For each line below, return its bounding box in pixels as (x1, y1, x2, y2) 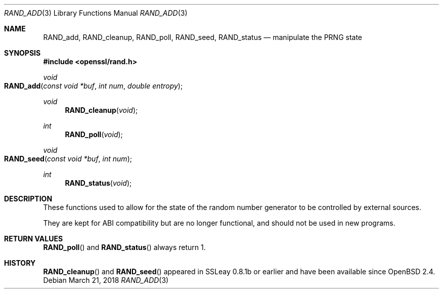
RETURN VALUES (4, 234, 63, 243)
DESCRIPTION (4, 194, 53, 203)
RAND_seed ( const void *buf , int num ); (4, 154, 132, 163)
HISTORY (4, 259, 36, 267)
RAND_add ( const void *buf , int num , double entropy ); (4, 81, 183, 90)
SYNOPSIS (4, 49, 41, 57)
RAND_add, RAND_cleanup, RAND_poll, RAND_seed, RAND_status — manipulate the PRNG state (43, 33, 363, 41)
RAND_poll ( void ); (65, 130, 123, 139)
